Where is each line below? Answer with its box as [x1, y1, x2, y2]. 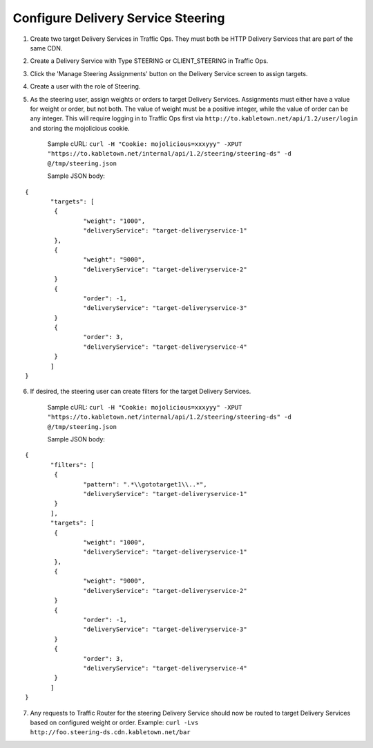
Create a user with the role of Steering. [30, 82, 141, 91]
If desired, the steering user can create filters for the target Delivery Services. [30, 387, 251, 396]
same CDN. [30, 44, 63, 52]
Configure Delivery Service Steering [12, 10, 225, 26]
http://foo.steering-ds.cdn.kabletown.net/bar [30, 729, 191, 736]
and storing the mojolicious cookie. [30, 124, 131, 132]
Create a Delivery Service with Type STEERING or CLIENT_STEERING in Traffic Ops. [30, 57, 269, 65]
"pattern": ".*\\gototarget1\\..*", [83, 480, 207, 488]
